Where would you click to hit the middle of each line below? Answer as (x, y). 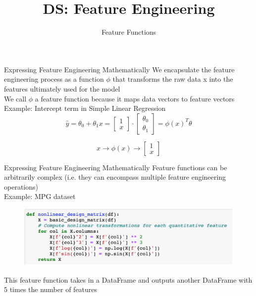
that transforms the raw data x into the (173, 79)
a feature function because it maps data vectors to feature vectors (135, 98)
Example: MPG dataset (40, 196)
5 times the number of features (51, 289)
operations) (21, 186)
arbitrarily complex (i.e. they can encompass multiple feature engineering (115, 177)
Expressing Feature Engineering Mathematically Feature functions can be (116, 167)
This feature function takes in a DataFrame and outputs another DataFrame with (128, 279)
